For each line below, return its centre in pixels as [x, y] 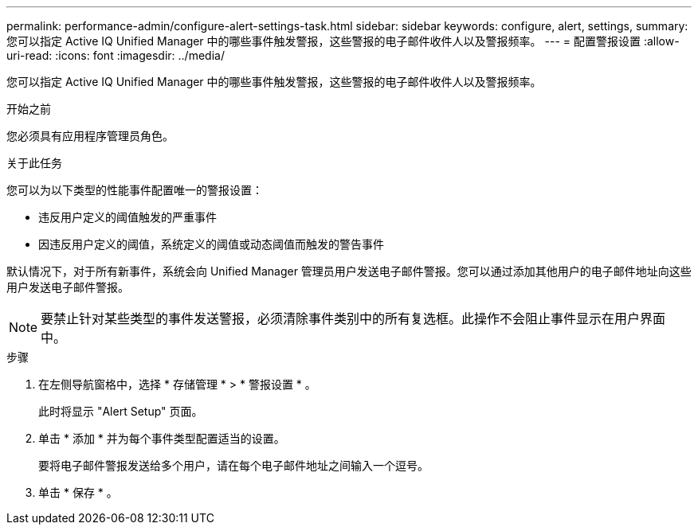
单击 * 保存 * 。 [78, 492]
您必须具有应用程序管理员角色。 [90, 136]
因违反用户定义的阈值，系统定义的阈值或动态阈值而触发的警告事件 [211, 244]
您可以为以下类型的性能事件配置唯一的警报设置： [135, 190]
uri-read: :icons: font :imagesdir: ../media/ [116, 55]
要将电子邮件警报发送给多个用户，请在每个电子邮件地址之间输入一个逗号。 [233, 465]
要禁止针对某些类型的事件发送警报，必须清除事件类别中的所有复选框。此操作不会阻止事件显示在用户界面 [353, 318]
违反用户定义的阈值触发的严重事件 [127, 217]
